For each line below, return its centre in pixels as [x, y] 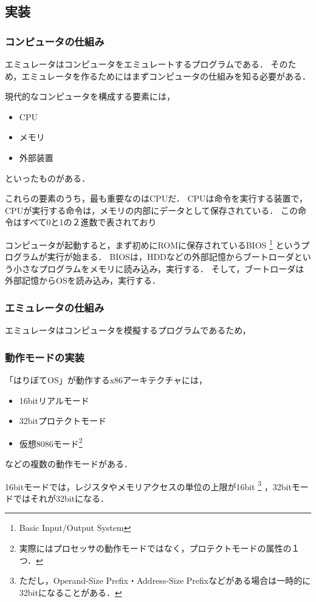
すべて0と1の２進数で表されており [89, 222]
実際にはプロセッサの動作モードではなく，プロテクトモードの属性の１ [160, 548]
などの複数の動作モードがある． [69, 464]
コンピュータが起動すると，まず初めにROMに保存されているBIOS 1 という [153, 244]
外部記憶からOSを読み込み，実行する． [83, 280]
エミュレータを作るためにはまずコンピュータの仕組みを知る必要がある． [166, 76]
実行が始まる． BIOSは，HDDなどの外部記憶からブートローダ [170, 257]
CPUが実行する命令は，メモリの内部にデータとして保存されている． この [151, 210]
